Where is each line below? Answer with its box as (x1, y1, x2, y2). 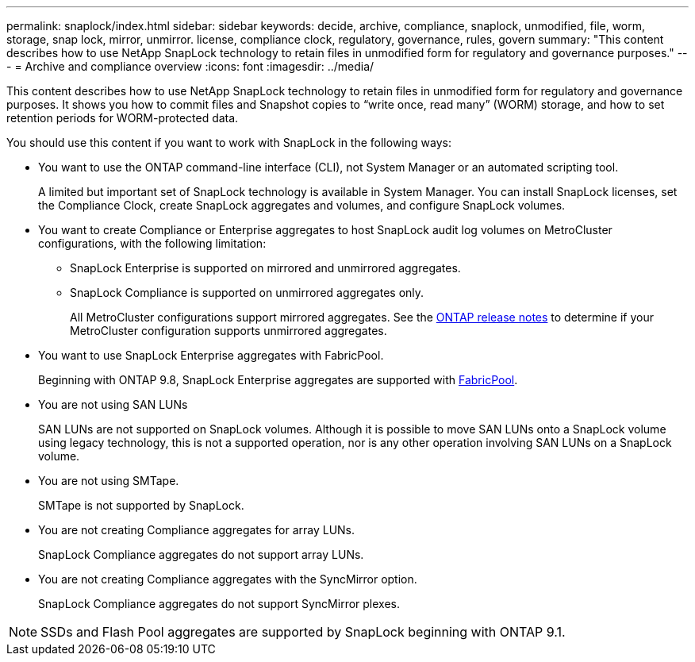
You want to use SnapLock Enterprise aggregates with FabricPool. (38, 348, 384, 362)
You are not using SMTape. (38, 474, 179, 487)
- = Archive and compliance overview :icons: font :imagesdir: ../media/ (6, 60, 374, 73)
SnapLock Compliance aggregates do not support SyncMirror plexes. (38, 597, 401, 610)
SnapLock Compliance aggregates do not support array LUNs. (38, 548, 364, 561)
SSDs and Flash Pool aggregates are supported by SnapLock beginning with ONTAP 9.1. (40, 624, 566, 640)
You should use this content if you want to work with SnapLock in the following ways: (6, 136, 451, 149)
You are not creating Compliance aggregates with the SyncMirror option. (38, 572, 417, 586)
